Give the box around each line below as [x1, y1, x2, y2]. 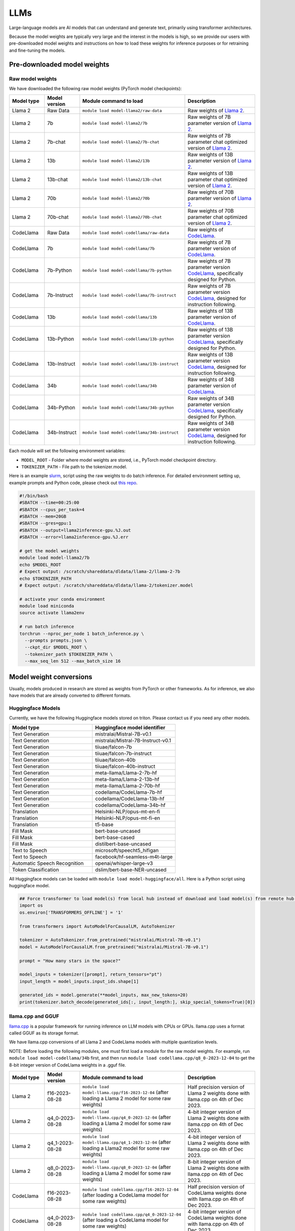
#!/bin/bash [19, 493, 49, 498]
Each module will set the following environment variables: [9, 448, 126, 454]
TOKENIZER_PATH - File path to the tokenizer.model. [21, 464, 127, 470]
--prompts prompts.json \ [25, 638, 87, 644]
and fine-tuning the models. [9, 47, 66, 53]
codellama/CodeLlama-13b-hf [95, 795, 165, 802]
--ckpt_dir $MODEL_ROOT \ [25, 645, 87, 650]
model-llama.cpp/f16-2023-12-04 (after [82, 1089, 169, 1096]
